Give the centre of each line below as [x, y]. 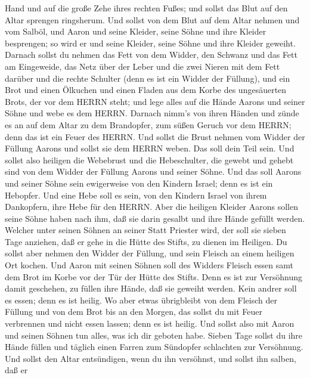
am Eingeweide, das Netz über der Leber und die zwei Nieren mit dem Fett [142, 66]
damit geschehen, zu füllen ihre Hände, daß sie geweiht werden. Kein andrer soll [151, 288]
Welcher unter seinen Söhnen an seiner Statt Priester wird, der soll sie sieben [145, 230]
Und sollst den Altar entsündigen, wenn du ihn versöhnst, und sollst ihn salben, [151, 358]
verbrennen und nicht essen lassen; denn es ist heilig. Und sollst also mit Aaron [150, 323]
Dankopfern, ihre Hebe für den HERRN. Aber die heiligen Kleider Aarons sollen [151, 207]
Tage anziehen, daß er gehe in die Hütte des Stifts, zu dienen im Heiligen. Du [146, 241]
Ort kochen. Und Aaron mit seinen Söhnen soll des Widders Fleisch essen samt [149, 265]
